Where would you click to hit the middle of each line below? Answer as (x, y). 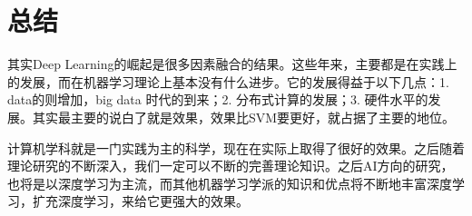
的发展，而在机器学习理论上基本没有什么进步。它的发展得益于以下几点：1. (228, 81)
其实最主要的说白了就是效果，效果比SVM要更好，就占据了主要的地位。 (244, 117)
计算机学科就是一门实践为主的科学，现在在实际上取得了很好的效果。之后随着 (236, 147)
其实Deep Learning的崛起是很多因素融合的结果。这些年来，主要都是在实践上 (232, 64)
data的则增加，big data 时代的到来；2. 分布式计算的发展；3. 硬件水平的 (218, 99)
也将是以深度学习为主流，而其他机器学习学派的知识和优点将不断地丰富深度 (230, 183)
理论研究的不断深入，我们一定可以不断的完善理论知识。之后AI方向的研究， (231, 166)
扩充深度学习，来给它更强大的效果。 (140, 201)
